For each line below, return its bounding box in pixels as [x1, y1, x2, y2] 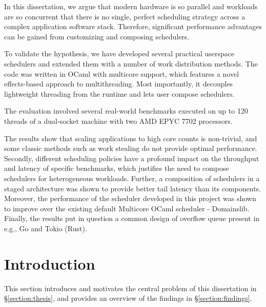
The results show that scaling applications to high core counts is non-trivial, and [4, 133, 257, 143]
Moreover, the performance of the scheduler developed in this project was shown [4, 193, 256, 204]
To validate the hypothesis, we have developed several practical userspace [4, 48, 235, 59]
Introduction [4, 253, 95, 274]
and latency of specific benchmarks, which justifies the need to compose [4, 163, 229, 173]
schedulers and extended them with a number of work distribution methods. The [4, 58, 258, 69]
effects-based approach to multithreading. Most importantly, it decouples [4, 78, 233, 89]
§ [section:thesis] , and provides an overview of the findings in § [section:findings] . [4, 293, 252, 303]
